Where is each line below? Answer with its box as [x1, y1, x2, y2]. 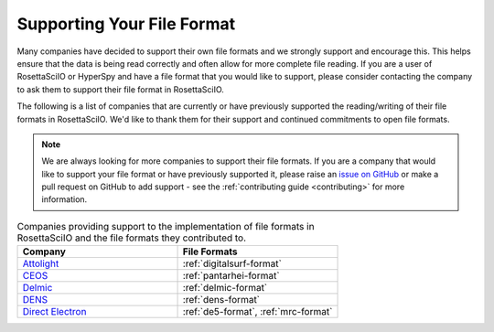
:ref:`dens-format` [182, 294, 261, 306]
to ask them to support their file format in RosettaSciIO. [16, 83, 224, 95]
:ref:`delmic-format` [182, 282, 268, 295]
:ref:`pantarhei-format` [182, 270, 280, 283]
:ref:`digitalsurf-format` [182, 257, 283, 270]
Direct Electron [22, 305, 87, 318]
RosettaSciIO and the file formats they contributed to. [16, 231, 247, 244]
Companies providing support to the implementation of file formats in [16, 220, 315, 233]
